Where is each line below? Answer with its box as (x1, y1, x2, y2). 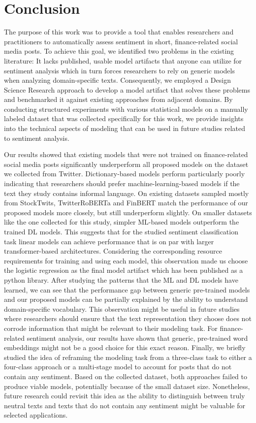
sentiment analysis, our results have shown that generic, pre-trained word (27, 332, 248, 343)
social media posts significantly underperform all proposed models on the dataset (4, 159, 249, 169)
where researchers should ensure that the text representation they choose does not (4, 313, 252, 324)
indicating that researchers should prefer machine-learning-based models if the (4, 178, 240, 189)
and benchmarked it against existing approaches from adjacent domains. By (4, 94, 233, 104)
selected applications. (4, 410, 68, 420)
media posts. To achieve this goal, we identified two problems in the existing (4, 46, 234, 56)
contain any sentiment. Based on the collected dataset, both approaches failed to (4, 371, 248, 381)
